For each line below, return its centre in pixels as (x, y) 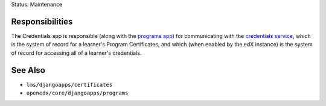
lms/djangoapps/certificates (69, 85)
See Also (28, 70)
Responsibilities (42, 21)
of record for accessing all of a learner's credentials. (76, 53)
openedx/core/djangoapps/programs (77, 93)
